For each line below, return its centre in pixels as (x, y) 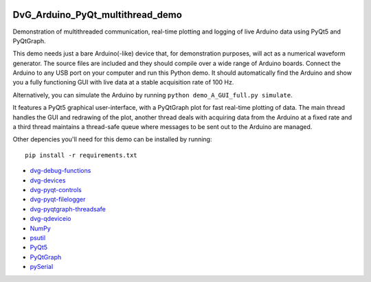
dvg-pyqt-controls (56, 189)
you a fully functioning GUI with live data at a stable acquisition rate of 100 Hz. (123, 82)
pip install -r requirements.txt (81, 155)
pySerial (42, 267)
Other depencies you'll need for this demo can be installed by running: (112, 139)
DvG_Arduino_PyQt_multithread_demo (97, 15)
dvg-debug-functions (60, 171)
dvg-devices (48, 180)
